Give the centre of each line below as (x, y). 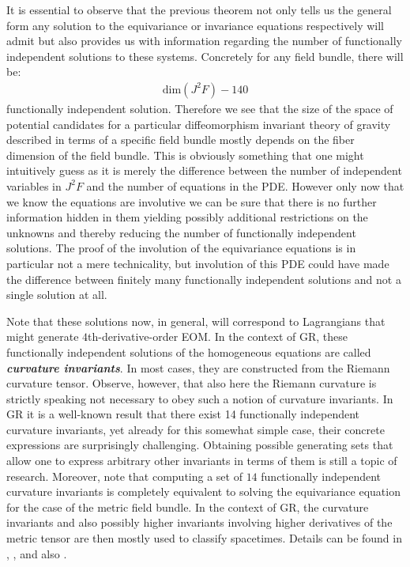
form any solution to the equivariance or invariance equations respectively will (195, 25)
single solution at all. (57, 295)
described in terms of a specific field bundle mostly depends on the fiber (181, 140)
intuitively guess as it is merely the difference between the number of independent (204, 170)
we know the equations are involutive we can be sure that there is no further (192, 201)
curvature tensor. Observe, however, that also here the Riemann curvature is (192, 383)
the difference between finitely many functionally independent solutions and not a (204, 279)
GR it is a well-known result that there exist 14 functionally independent (183, 414)
